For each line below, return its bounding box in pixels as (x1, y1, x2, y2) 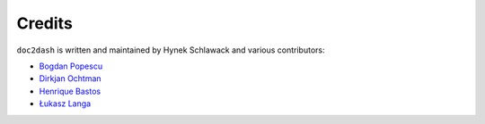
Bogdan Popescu (39, 61, 103, 71)
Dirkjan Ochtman (39, 73, 102, 84)
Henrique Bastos (39, 86, 101, 96)
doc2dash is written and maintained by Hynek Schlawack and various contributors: (16, 45, 325, 55)
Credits (16, 13, 74, 33)
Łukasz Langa (39, 98, 92, 109)
